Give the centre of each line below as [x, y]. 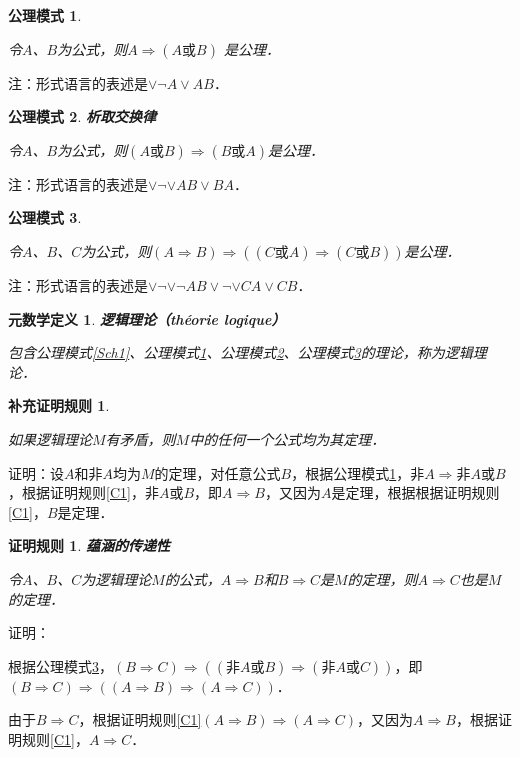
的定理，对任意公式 [217, 472]
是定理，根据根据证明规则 [415, 492]
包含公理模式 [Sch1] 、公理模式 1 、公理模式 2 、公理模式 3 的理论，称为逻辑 [240, 352]
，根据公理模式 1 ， [351, 472]
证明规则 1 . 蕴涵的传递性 [89, 545]
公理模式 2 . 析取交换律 [82, 116]
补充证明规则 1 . [59, 405]
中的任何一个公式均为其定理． [287, 438]
